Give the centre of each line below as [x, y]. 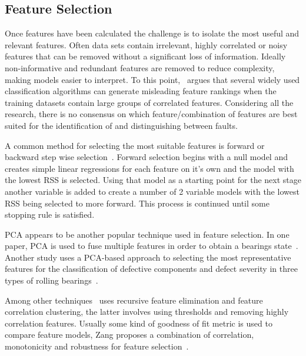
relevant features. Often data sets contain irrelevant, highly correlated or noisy [146, 44]
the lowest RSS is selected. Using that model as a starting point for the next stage [153, 180]
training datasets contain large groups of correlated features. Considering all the [149, 102]
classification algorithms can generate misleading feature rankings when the [141, 91]
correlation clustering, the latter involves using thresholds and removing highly [147, 312]
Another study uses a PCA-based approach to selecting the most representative [148, 257]
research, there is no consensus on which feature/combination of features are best [151, 114]
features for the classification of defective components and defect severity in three [151, 269]
